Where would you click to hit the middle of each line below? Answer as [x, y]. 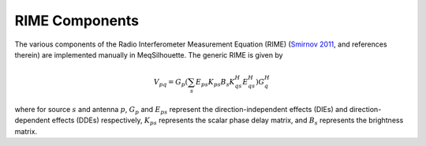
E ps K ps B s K [216, 83]
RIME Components [77, 21]
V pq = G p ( [171, 83]
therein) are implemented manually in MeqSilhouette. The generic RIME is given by [149, 54]
